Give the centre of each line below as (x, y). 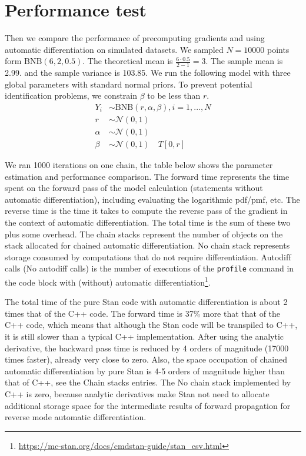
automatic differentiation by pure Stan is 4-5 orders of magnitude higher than (145, 370)
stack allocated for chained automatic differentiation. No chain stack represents (147, 245)
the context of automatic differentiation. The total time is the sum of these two (148, 222)
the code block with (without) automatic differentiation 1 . (108, 281)
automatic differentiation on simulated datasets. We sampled (114, 49)
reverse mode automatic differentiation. (76, 417)
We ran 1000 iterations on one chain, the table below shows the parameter (139, 165)
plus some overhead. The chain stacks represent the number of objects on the (144, 234)
